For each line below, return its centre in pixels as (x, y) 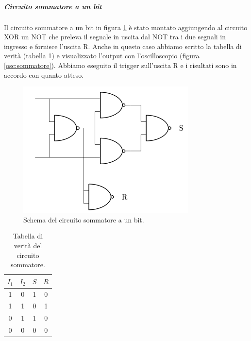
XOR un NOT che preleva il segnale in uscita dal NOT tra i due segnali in (115, 37)
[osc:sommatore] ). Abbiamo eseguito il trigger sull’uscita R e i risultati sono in (120, 65)
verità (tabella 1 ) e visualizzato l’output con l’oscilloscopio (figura (102, 56)
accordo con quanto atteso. (44, 75)
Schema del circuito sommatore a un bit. (84, 219)
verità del (28, 245)
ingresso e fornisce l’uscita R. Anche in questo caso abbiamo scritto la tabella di (123, 46)
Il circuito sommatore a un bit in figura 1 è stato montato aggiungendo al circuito (126, 27)
